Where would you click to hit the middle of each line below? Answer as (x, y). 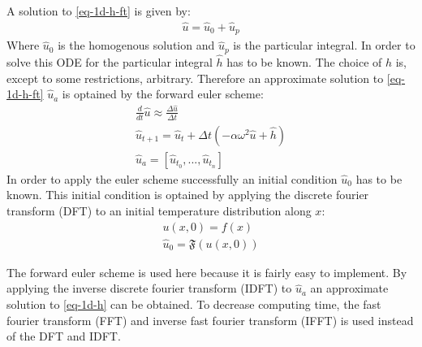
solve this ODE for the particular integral (110, 61)
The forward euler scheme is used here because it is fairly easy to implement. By (207, 272)
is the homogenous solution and (136, 45)
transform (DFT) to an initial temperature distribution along (159, 210)
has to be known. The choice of (304, 61)
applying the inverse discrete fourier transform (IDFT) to (149, 288)
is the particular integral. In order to (324, 45)
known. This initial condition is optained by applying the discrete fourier (188, 195)
